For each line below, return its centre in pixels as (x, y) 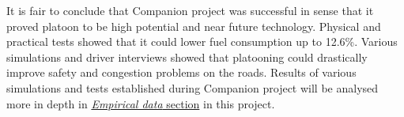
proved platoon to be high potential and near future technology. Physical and (194, 26)
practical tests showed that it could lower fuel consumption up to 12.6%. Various (202, 42)
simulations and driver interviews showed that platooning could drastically (187, 57)
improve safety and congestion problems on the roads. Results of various (181, 72)
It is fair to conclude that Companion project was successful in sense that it (190, 10)
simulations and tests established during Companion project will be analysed (193, 87)
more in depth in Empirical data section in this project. (141, 103)
